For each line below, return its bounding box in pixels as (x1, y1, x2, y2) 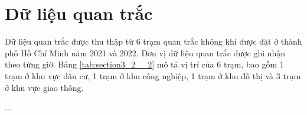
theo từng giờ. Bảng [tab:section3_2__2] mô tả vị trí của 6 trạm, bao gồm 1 (5, 58, 284, 70)
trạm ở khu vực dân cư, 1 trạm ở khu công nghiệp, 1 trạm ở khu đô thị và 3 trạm (5, 69, 301, 82)
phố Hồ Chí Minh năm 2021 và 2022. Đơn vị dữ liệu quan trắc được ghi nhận (5, 46, 286, 59)
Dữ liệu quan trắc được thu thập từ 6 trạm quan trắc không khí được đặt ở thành (5, 35, 302, 48)
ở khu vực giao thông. (5, 81, 84, 93)
